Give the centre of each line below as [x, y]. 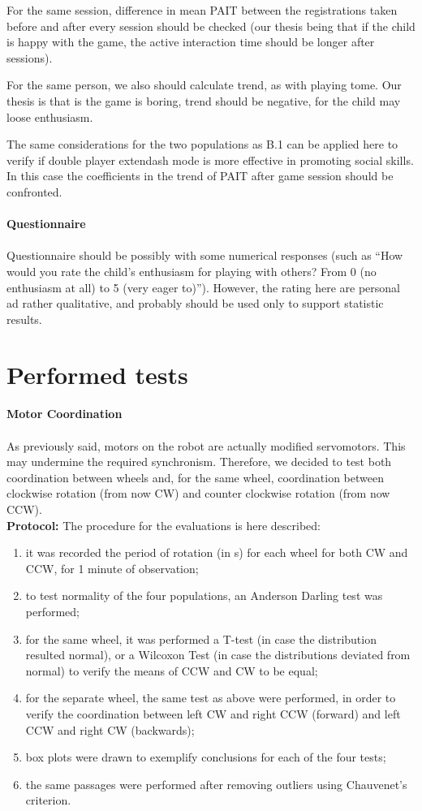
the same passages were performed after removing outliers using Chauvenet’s [216, 784]
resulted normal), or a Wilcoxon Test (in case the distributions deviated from [218, 655]
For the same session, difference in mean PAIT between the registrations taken [202, 10]
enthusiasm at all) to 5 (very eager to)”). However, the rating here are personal [204, 287]
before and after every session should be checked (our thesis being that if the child [211, 26]
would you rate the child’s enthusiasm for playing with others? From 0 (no [192, 271]
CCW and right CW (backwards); [110, 729]
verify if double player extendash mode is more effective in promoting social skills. [210, 160]
